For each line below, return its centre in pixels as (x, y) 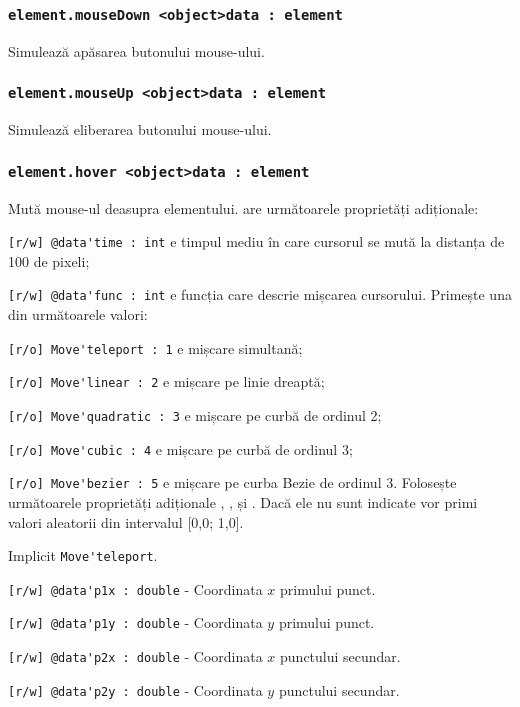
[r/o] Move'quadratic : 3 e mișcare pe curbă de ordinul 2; (195, 414)
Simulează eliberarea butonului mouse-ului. (140, 129)
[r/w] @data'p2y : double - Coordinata (135, 689)
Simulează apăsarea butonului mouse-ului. (136, 50)
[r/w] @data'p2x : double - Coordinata (135, 656)
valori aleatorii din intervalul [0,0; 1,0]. (126, 521)
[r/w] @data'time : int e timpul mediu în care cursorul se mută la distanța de (256, 241)
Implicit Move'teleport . (83, 555)
